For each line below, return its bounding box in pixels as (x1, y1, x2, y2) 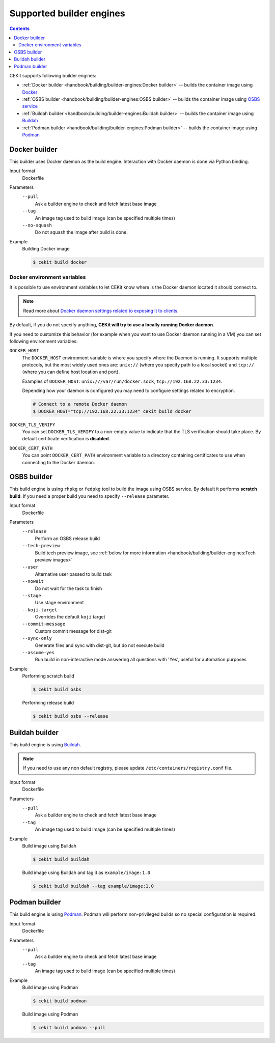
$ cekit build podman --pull (33, 1025, 106, 1030)
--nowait (22, 578, 44, 584)
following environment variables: (9, 338, 78, 344)
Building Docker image (22, 246, 70, 252)
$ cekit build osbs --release (33, 713, 108, 719)
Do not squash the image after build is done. (35, 229, 128, 235)
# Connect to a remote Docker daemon (33, 401, 127, 407)
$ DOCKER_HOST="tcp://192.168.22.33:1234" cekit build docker (33, 408, 191, 414)
